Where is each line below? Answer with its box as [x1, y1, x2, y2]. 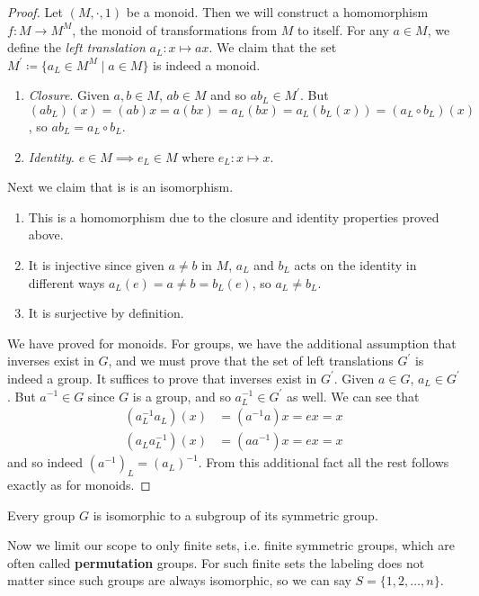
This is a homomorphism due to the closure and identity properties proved [28, 207, 439, 226]
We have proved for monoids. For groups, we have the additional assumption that [7, 333, 457, 352]
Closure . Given [28, 86, 110, 104]
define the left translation [7, 38, 146, 57]
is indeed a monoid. [153, 55, 261, 74]
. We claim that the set [208, 38, 337, 57]
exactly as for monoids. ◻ [7, 474, 151, 493]
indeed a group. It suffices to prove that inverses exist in [7, 368, 317, 387]
